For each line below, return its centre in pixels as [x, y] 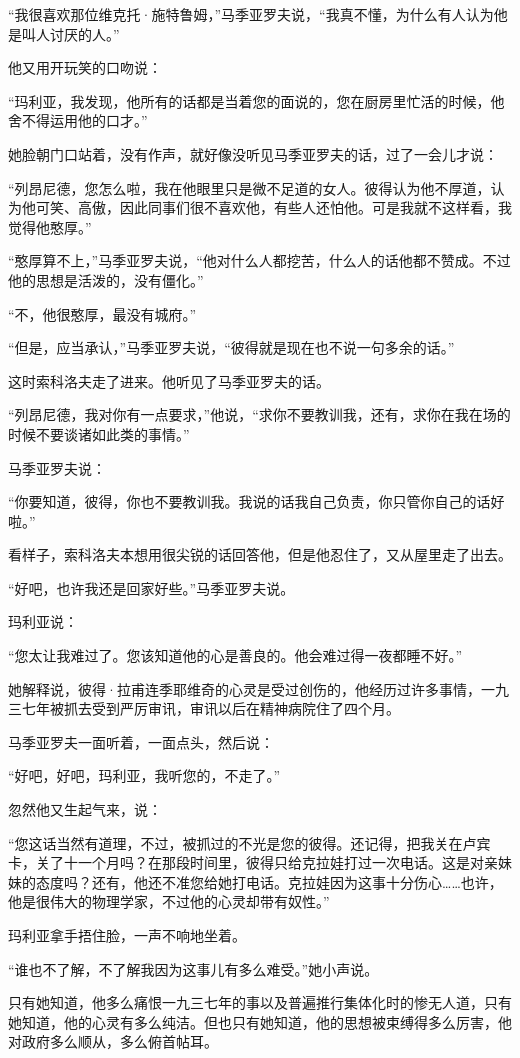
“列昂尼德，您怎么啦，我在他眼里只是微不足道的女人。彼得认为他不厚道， [249, 187]
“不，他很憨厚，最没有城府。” [102, 313]
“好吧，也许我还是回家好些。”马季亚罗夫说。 [151, 587]
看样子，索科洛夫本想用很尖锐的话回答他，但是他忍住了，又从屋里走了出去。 [260, 554]
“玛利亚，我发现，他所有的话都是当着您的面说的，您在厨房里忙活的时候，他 [256, 100]
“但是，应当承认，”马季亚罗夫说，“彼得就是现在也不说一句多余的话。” [231, 347]
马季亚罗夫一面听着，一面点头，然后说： [141, 741]
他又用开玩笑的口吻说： [85, 67]
